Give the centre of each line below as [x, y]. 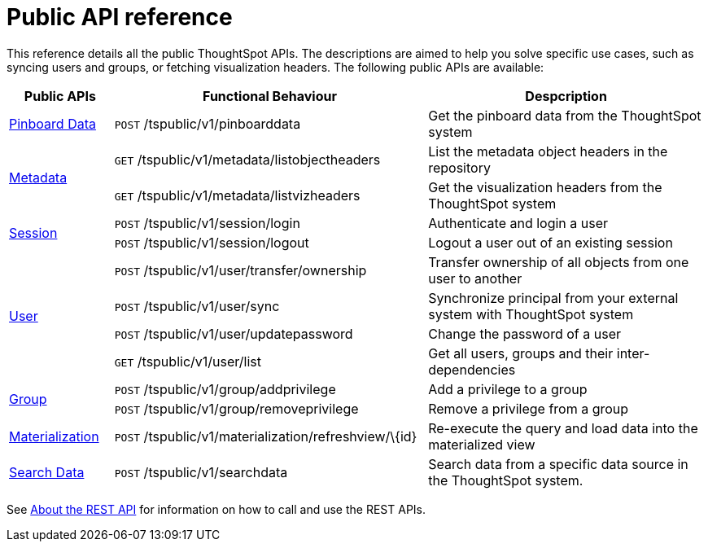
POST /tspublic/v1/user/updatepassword [234, 333]
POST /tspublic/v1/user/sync [197, 306]
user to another [475, 278]
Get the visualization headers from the [545, 187]
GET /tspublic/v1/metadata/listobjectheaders [247, 159]
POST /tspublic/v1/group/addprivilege [225, 389]
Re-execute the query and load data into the [563, 428]
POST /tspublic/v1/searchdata [201, 472]
